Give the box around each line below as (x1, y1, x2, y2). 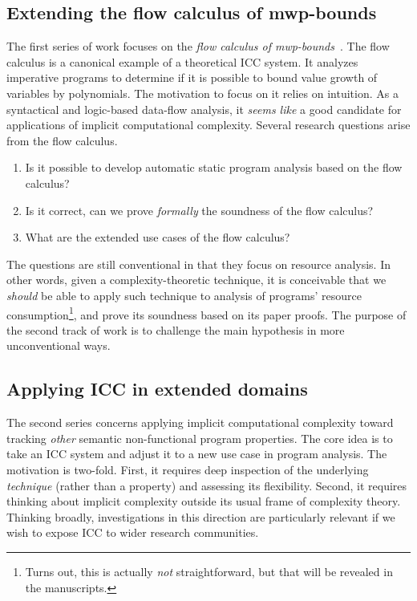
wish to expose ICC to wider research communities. (6, 524, 259, 541)
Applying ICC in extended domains (6, 376, 308, 401)
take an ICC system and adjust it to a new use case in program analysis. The (6, 445, 387, 462)
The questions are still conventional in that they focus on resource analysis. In (6, 255, 391, 272)
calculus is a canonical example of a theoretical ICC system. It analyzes (6, 53, 358, 70)
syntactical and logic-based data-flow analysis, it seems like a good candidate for (6, 100, 402, 117)
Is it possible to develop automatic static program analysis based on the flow (25, 159, 403, 176)
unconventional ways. (6, 337, 111, 354)
